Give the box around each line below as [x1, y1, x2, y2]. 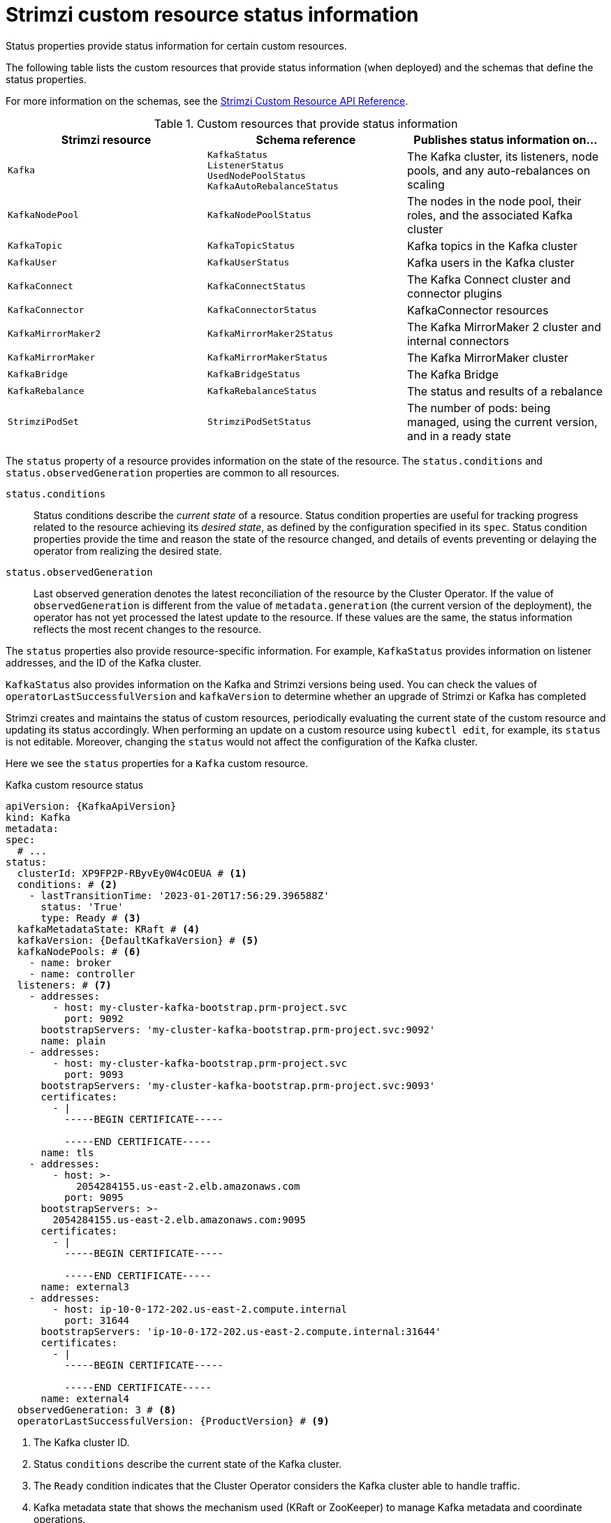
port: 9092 [64, 1012, 124, 1024]
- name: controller [29, 968, 135, 979]
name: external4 [41, 1392, 130, 1404]
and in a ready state [406, 428, 511, 443]
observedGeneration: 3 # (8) [17, 1404, 177, 1415]
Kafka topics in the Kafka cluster [406, 238, 577, 253]
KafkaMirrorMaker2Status [207, 328, 333, 340]
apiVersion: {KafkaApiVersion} [6, 800, 177, 812]
